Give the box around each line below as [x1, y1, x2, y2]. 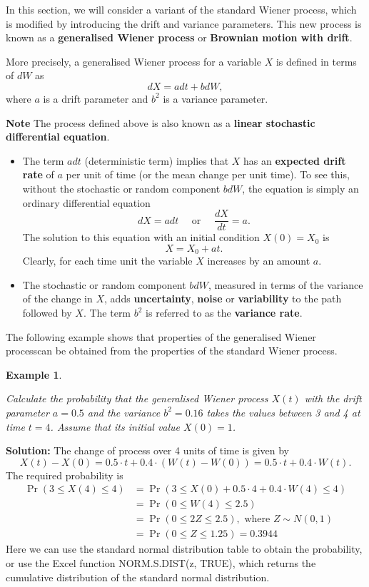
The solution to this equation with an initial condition [22, 230, 260, 245]
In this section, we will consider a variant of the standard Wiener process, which [6, 2, 357, 16]
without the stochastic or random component [22, 180, 221, 195]
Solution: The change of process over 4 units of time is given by [6, 443, 289, 458]
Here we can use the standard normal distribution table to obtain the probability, [6, 541, 363, 556]
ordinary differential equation [22, 195, 151, 210]
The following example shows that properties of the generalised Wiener [6, 329, 316, 344]
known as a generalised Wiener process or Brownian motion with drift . [6, 30, 353, 45]
